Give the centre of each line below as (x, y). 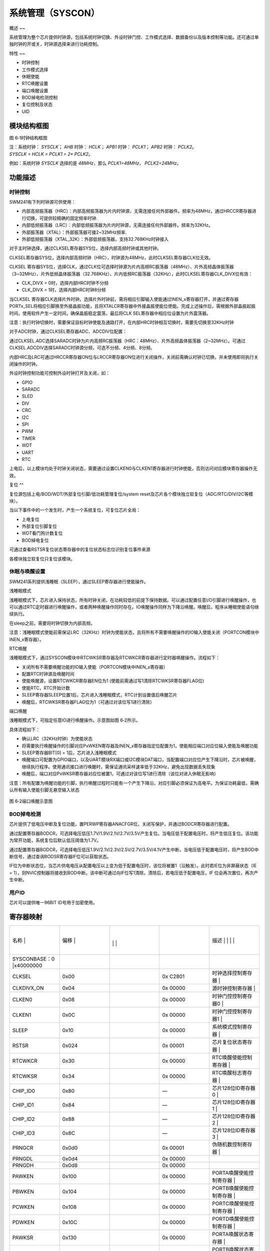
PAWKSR (23, 1237)
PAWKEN (23, 1176)
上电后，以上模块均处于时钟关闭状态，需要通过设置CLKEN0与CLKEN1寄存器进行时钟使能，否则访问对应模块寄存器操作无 (133, 468)
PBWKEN (23, 1192)
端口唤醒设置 (35, 91)
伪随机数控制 (227, 1144)
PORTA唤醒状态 (230, 1234)
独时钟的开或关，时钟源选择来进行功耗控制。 (55, 44)
